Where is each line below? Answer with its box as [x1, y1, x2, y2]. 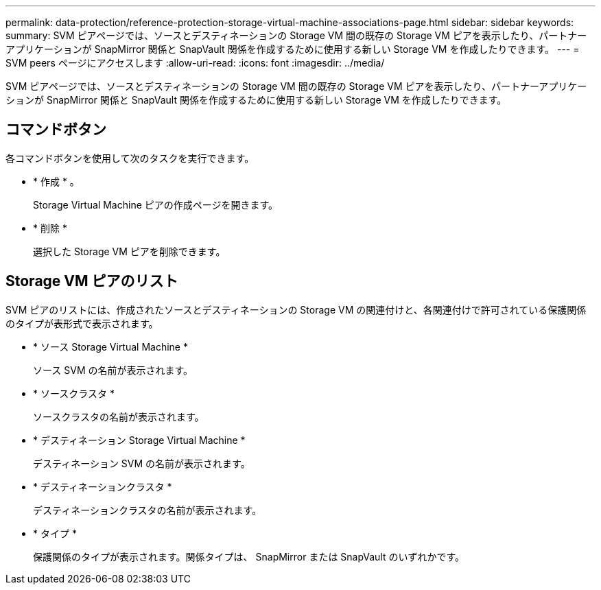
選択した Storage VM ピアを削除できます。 [33, 245, 226, 257]
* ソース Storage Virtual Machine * [33, 340, 188, 353]
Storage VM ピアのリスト [5, 272, 178, 290]
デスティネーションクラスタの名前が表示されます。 [33, 504, 262, 516]
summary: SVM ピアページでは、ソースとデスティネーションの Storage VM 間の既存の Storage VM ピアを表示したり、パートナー [5, 29, 587, 41]
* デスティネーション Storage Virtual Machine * [33, 434, 246, 446]
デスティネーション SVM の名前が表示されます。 [33, 457, 250, 469]
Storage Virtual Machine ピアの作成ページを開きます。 [33, 198, 279, 211]
